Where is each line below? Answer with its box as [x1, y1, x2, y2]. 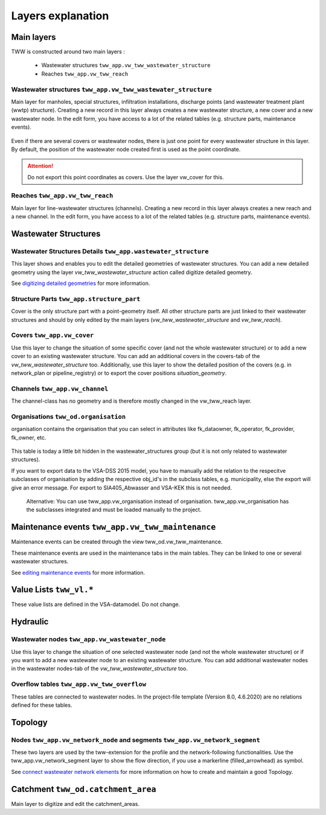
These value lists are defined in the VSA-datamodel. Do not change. [11, 601, 181, 608]
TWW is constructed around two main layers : [11, 48, 125, 56]
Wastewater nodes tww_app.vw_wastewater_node [11, 635, 166, 644]
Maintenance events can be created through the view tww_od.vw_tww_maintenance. [11, 538, 223, 546]
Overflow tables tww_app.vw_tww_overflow [11, 680, 147, 688]
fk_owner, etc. [11, 433, 46, 441]
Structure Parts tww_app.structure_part [11, 295, 141, 303]
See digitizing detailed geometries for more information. [11, 280, 150, 287]
